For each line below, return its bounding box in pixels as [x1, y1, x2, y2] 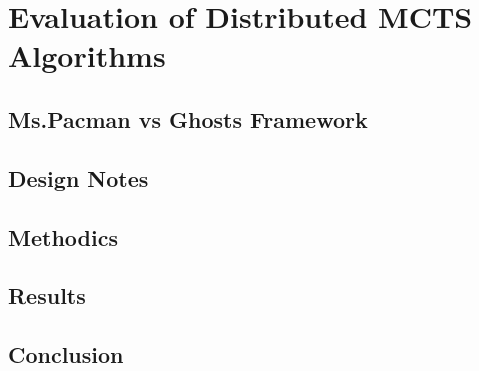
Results [8, 280, 86, 311]
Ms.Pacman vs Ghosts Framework [8, 103, 368, 134]
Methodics [8, 221, 118, 252]
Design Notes [8, 162, 149, 193]
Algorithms [8, 35, 166, 76]
